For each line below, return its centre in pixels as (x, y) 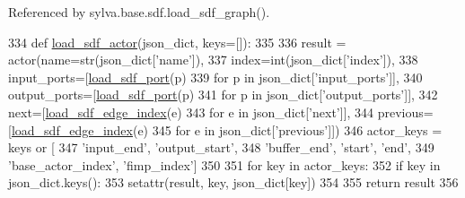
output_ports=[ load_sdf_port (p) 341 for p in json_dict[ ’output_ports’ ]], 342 (223, 95)
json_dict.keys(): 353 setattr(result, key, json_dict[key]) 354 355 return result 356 (233, 182)
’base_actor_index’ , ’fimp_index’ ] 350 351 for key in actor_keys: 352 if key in (224, 164)
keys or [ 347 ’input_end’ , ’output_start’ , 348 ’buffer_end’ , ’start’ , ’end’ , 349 (221, 147)
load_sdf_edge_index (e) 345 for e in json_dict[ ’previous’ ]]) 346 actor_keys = (227, 129)
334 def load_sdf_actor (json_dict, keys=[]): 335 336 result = (177, 42)
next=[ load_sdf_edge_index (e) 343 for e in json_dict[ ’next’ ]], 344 (191, 112)
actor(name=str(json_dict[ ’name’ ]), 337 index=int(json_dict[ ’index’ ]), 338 (213, 60)
